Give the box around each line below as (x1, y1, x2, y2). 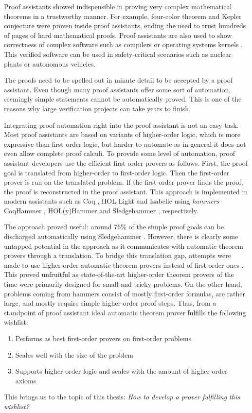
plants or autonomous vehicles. (4, 58, 96, 69)
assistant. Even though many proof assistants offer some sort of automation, (4, 84, 231, 94)
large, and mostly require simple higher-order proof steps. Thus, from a (4, 298, 216, 308)
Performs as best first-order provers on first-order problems (15, 333, 192, 343)
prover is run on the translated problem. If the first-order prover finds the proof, (4, 177, 243, 187)
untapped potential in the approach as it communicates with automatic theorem (4, 241, 243, 251)
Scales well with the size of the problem (15, 349, 133, 360)
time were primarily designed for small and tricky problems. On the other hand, (4, 279, 242, 289)
